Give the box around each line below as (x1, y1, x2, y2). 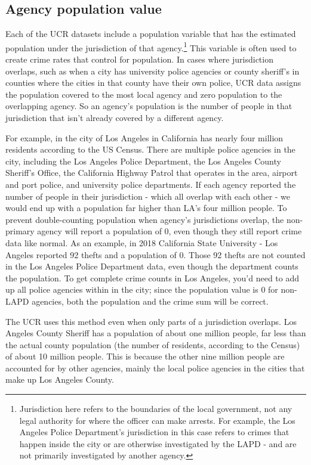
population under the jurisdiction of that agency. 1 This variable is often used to (5, 39, 297, 54)
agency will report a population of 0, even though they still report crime (37, 225, 302, 237)
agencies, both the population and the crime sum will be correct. (32, 294, 269, 307)
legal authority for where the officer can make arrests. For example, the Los (19, 414, 295, 426)
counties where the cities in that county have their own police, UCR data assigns (5, 76, 301, 89)
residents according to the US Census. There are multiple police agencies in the (5, 143, 295, 156)
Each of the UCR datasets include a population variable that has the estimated (5, 27, 296, 40)
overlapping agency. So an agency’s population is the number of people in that (5, 100, 292, 112)
